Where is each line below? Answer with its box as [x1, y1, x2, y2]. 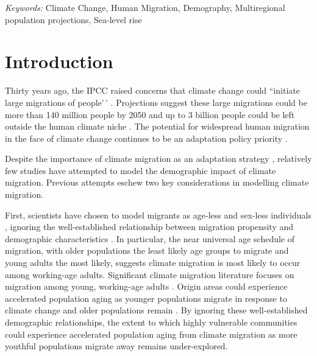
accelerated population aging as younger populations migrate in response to [5, 291, 287, 304]
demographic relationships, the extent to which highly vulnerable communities [5, 316, 297, 328]
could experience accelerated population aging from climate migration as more [5, 327, 297, 340]
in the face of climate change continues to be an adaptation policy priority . [5, 131, 288, 144]
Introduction [5, 49, 113, 74]
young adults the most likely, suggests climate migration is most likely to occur [5, 256, 301, 269]
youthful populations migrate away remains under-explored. [5, 340, 228, 352]
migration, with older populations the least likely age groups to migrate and [5, 244, 289, 257]
